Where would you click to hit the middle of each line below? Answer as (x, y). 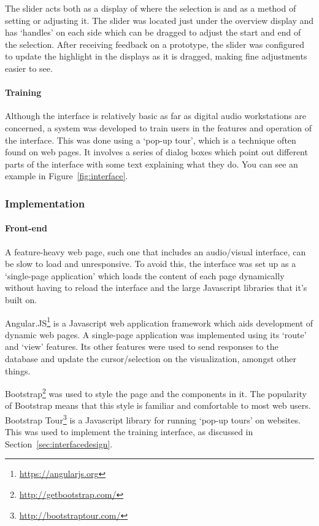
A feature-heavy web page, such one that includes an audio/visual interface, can (156, 251)
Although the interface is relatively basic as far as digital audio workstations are (156, 116)
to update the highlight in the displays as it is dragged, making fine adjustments (156, 56)
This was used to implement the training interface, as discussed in (129, 432)
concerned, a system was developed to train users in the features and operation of (158, 127)
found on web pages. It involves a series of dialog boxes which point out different (156, 152)
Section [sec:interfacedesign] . (59, 443)
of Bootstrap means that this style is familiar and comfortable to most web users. (158, 405)
